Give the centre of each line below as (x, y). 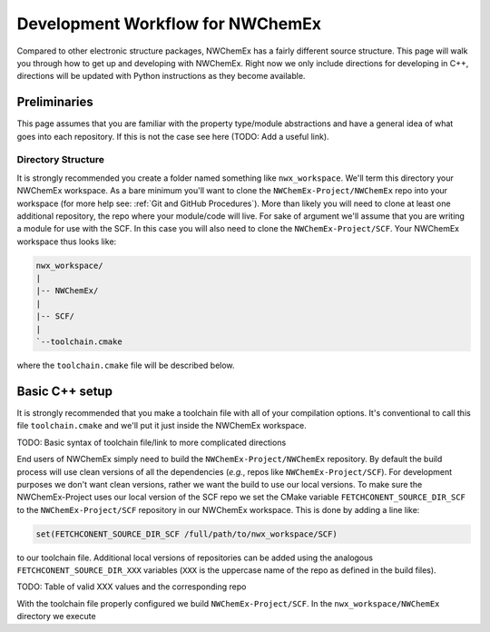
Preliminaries (55, 102)
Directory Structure (60, 160)
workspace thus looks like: (67, 242)
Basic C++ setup (65, 391)
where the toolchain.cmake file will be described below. (126, 365)
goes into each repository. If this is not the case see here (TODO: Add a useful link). (173, 136)
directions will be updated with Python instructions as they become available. (161, 76)
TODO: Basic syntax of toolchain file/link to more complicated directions (152, 442)
